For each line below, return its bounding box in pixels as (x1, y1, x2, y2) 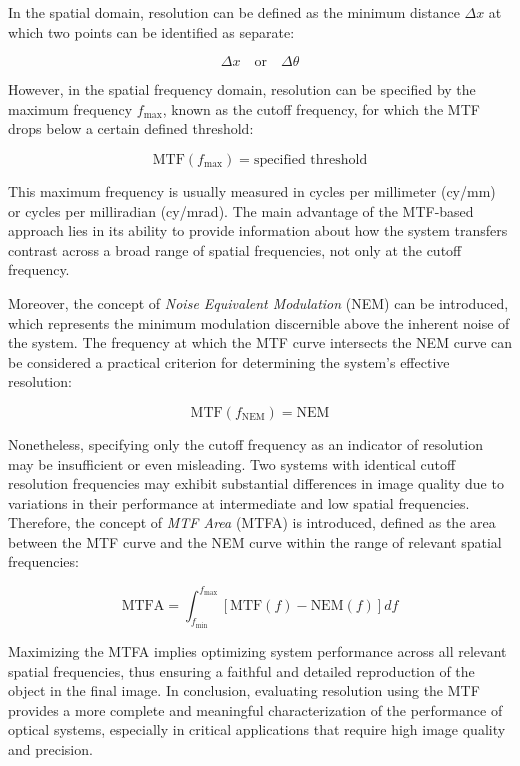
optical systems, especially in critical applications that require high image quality (8, 719, 506, 740)
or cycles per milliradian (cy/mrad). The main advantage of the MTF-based (8, 200, 474, 221)
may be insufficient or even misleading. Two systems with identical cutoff (8, 453, 456, 474)
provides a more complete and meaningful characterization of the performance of (8, 699, 503, 720)
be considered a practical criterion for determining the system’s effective (8, 351, 450, 372)
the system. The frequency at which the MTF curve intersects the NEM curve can (8, 332, 513, 353)
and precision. (8, 738, 93, 759)
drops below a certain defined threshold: (8, 118, 254, 139)
